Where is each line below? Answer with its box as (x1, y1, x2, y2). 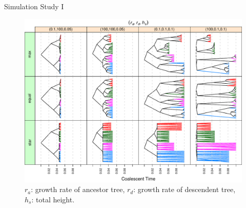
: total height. (31, 194, 75, 204)
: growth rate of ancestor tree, (31, 184, 125, 195)
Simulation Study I (4, 1, 64, 11)
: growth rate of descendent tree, (133, 184, 236, 195)
